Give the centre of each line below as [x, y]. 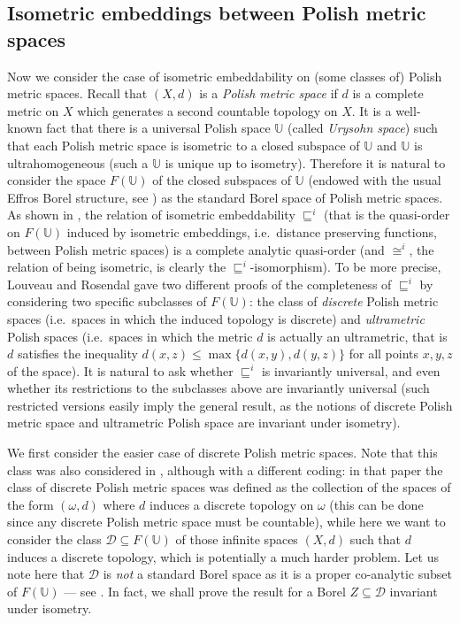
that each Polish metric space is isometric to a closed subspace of [184, 145]
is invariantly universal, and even [351, 370]
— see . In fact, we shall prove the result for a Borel [205, 591]
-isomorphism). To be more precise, [345, 267]
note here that [46, 574]
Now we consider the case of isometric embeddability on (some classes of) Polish [225, 76]
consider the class [54, 539]
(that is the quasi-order [387, 215]
